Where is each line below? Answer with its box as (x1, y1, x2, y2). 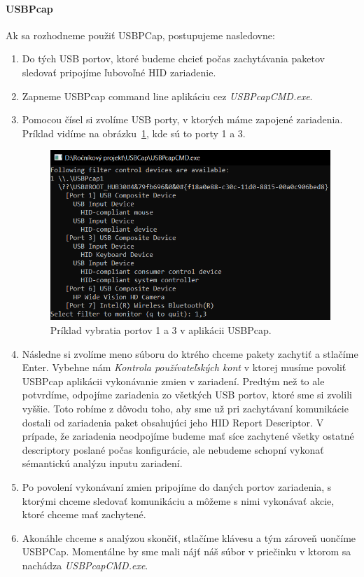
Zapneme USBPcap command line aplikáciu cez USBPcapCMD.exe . (22, 88, 313, 103)
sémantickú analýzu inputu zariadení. (22, 456, 183, 471)
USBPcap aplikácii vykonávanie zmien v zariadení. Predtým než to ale (22, 373, 325, 388)
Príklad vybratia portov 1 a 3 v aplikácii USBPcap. (50, 322, 272, 337)
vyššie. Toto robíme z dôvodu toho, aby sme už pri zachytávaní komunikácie (22, 401, 349, 415)
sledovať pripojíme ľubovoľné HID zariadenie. (22, 64, 216, 79)
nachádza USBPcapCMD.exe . (22, 557, 148, 572)
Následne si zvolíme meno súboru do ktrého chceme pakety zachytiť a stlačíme (22, 346, 358, 361)
